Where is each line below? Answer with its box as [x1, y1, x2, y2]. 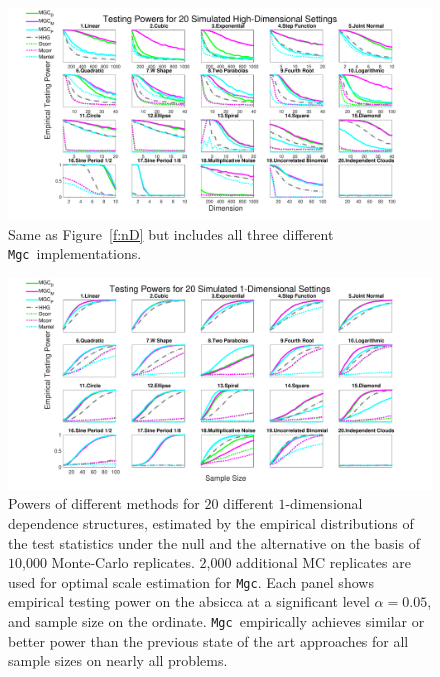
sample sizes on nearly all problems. [8, 650, 228, 671]
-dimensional [285, 493, 363, 514]
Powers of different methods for [8, 493, 200, 514]
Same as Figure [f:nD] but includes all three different [8, 223, 334, 244]
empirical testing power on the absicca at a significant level [8, 591, 370, 612]
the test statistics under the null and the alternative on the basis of [8, 532, 420, 553]
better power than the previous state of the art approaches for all [8, 630, 409, 651]
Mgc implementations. [8, 243, 142, 264]
